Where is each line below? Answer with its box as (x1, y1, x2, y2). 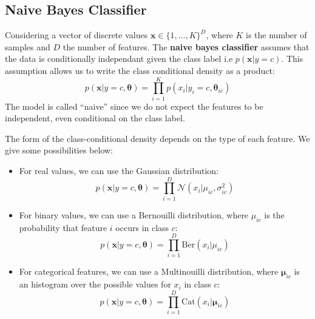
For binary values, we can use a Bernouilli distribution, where (19, 208, 249, 221)
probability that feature (19, 221, 107, 233)
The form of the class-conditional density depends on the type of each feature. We (5, 132, 310, 144)
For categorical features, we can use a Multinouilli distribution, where (19, 265, 279, 278)
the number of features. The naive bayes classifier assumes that (63, 40, 310, 53)
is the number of (246, 29, 307, 41)
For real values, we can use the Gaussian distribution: (19, 164, 219, 177)
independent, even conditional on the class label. (5, 112, 185, 124)
